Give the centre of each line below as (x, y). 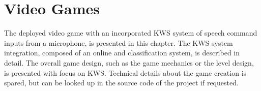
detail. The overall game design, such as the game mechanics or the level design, (129, 62)
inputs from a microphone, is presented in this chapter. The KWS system (119, 42)
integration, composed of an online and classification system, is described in (122, 53)
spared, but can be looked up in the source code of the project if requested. (121, 83)
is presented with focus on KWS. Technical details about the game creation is (125, 72)
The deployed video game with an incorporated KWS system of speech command (131, 33)
